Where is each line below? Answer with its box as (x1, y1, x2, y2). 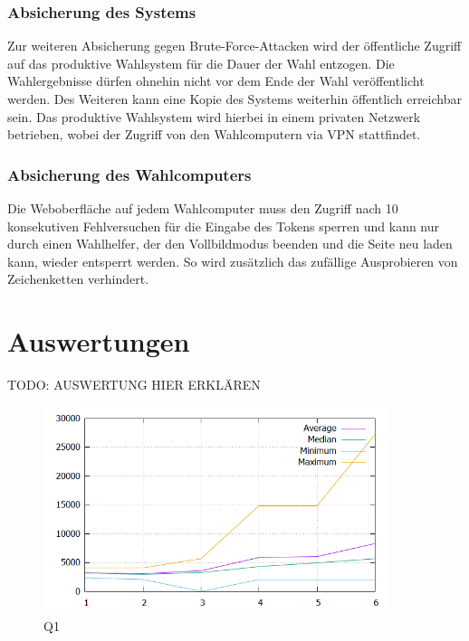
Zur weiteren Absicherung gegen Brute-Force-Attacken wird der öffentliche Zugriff (7, 36, 462, 55)
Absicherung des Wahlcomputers (7, 163, 252, 185)
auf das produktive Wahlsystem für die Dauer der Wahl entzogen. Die (7, 53, 395, 72)
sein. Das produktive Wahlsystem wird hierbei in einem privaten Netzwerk (7, 107, 421, 126)
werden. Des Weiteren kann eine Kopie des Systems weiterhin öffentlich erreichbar (7, 90, 462, 108)
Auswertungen (7, 323, 190, 360)
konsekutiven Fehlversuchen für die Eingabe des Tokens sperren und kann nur (7, 216, 440, 235)
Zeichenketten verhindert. (7, 269, 149, 288)
